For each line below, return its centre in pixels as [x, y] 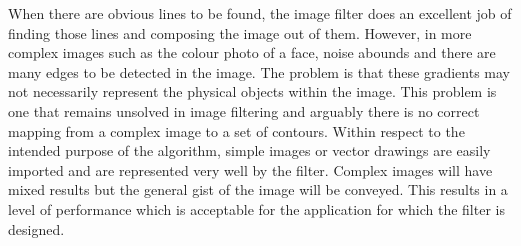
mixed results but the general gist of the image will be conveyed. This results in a [258, 189]
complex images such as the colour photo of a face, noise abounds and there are [252, 52]
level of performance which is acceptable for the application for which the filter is [256, 208]
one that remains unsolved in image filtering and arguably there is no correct [244, 110]
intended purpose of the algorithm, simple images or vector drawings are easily [249, 150]
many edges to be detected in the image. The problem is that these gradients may [259, 71]
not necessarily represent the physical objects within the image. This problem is [252, 91]
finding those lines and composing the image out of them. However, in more [240, 32]
